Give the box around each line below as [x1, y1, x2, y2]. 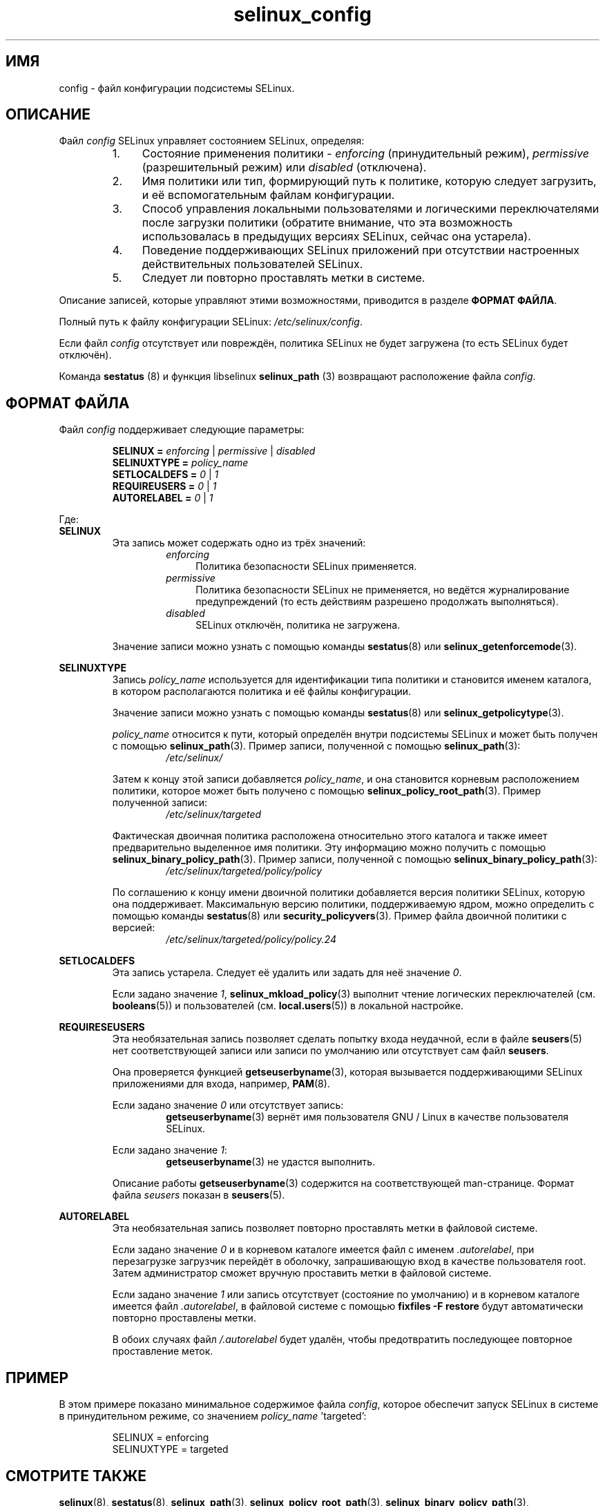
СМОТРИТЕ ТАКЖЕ [6, 1467, 147, 1485]
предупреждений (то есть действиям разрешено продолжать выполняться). [195, 595, 559, 608]
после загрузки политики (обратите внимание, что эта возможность [142, 216, 513, 230]
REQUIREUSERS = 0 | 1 [112, 480, 217, 493]
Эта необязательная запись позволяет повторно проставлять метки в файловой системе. [112, 1222, 538, 1235]
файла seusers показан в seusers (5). [112, 1189, 285, 1201]
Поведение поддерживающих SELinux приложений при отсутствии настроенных [142, 243, 580, 258]
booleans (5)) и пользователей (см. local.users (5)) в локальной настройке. [112, 1000, 464, 1012]
